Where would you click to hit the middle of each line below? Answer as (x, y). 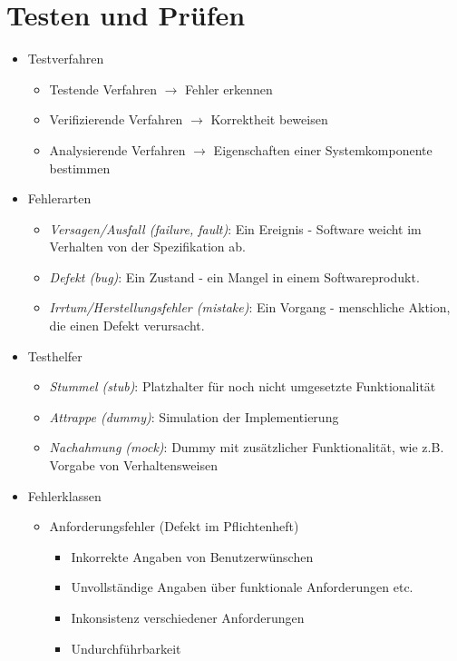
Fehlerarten (59, 198)
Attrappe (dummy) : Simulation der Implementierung (194, 416)
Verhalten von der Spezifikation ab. (147, 247)
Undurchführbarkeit (126, 648)
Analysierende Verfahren (117, 149)
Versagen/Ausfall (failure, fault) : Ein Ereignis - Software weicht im (235, 228)
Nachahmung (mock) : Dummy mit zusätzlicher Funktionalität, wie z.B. (247, 447)
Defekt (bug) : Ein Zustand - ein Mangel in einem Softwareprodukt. (234, 276)
